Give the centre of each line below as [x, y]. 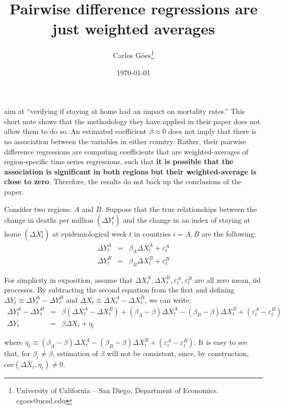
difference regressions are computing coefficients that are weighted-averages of [126, 151]
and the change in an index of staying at [187, 220]
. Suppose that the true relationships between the [179, 209]
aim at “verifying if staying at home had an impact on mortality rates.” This [125, 111]
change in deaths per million [49, 220]
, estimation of [75, 353]
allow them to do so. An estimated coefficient [75, 131]
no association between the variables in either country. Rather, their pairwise [125, 141]
